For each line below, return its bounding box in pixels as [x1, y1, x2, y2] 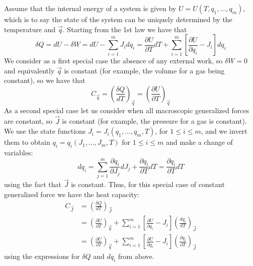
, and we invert [201, 126, 247, 136]
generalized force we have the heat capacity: [4, 189, 139, 199]
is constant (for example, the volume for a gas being [64, 65, 225, 75]
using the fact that [4, 179, 62, 190]
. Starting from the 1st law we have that [62, 24, 187, 34]
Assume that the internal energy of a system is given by [4, 3, 177, 13]
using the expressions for [4, 251, 80, 261]
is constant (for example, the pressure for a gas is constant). [62, 116, 247, 126]
